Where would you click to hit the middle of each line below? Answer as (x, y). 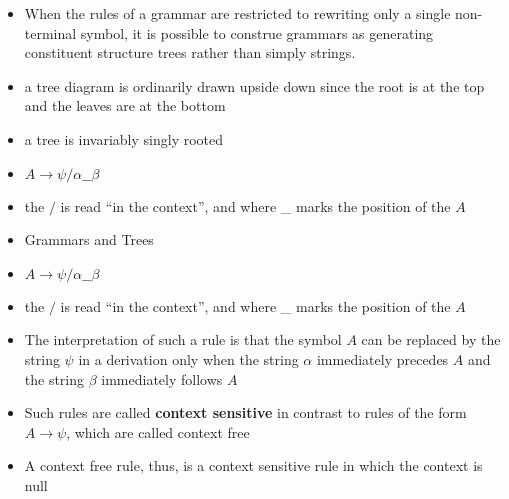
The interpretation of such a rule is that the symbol (183, 339)
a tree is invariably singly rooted (124, 138)
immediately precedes (382, 358)
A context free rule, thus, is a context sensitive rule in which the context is (253, 465)
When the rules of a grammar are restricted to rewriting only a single (237, 13)
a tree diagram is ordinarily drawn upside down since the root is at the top (254, 85)
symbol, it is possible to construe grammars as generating (257, 32)
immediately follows (162, 378)
